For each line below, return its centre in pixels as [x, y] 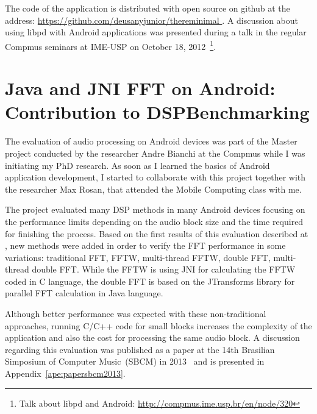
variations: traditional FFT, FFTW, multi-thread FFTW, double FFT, [138, 257]
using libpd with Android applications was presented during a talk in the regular [156, 32]
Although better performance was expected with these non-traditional [136, 314]
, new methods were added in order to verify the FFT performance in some [145, 245]
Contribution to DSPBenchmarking [157, 112]
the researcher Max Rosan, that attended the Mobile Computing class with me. [153, 189]
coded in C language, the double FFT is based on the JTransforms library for [150, 281]
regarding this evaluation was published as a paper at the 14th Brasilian [140, 349]
